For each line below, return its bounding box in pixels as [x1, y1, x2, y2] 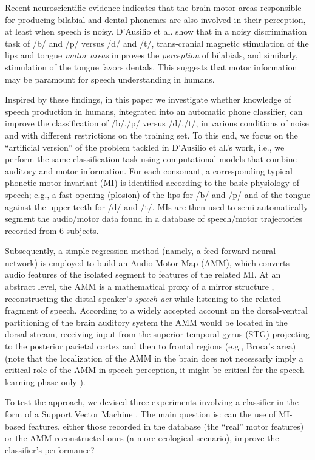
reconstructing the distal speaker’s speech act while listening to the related [5, 292, 281, 304]
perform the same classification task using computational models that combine [5, 153, 297, 165]
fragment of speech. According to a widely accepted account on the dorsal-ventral [5, 304, 308, 317]
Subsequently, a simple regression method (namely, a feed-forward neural [5, 244, 276, 257]
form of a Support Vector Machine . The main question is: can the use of [5, 408, 276, 420]
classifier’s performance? [5, 443, 95, 456]
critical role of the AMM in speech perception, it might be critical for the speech [5, 363, 305, 376]
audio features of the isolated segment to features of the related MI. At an [5, 268, 281, 281]
